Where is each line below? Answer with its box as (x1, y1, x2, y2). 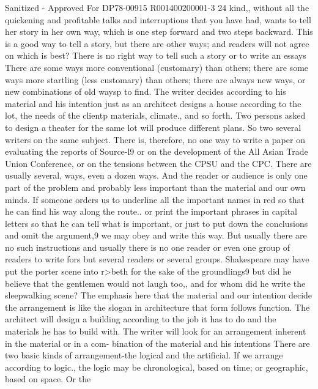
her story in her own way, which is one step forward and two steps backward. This (5, 25, 313, 38)
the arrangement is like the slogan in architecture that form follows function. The (5, 300, 310, 313)
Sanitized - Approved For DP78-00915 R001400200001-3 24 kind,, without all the (5, 1, 309, 13)
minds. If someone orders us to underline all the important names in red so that (5, 193, 305, 206)
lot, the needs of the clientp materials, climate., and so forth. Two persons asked (5, 109, 306, 122)
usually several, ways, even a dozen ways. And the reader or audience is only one (5, 169, 308, 182)
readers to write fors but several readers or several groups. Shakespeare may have (5, 253, 309, 265)
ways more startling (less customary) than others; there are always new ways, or (5, 73, 306, 86)
